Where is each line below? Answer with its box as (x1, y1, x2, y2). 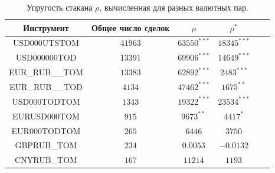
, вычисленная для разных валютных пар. (99, 1, 248, 13)
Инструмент (23, 21, 69, 34)
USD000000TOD (15, 51, 77, 64)
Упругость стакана (27, 1, 93, 13)
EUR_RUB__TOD (9, 80, 83, 92)
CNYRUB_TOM (15, 154, 77, 166)
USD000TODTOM (12, 95, 80, 107)
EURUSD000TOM (12, 109, 80, 122)
